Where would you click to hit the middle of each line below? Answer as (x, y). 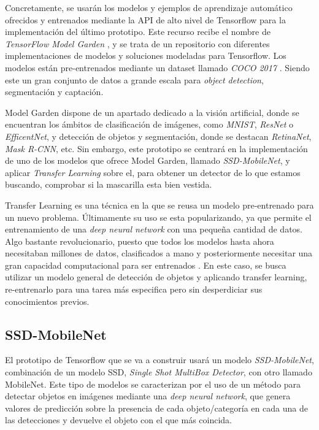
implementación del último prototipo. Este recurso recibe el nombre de (138, 32)
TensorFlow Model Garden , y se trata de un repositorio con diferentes (137, 43)
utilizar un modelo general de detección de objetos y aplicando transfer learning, (156, 277)
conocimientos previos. (47, 301)
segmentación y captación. (54, 92)
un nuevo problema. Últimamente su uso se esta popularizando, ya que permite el (158, 217)
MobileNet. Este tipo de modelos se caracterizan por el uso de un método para (153, 384)
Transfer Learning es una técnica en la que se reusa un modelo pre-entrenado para (159, 205)
